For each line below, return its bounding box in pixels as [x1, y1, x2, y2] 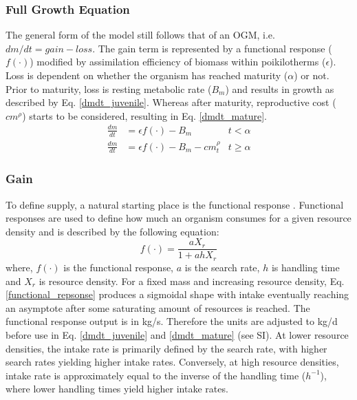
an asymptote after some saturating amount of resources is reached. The [6, 300, 310, 315]
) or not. [294, 68, 329, 82]
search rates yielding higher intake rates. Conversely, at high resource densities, [6, 355, 339, 369]
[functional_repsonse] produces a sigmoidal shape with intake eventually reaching [6, 287, 349, 302]
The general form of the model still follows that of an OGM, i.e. [6, 28, 275, 42]
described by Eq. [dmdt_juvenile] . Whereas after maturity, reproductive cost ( [6, 95, 336, 109]
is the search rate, [184, 260, 260, 274]
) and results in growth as [225, 81, 334, 96]
